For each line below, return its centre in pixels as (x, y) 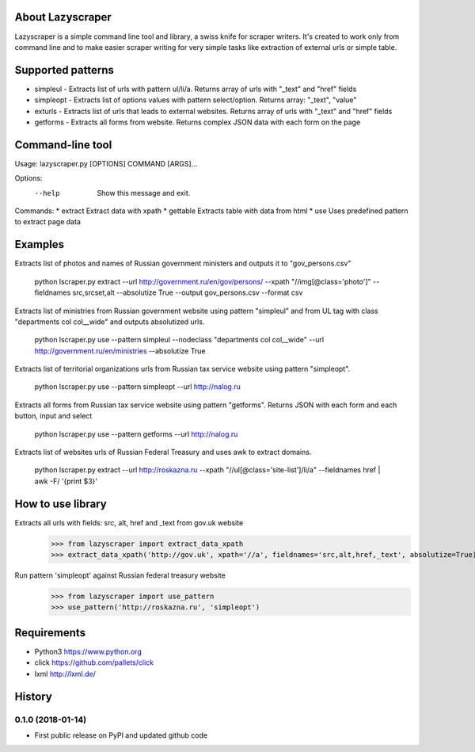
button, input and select (53, 416)
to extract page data (47, 222)
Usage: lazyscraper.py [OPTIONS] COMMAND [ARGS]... (106, 163)
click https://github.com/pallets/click (94, 662)
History (34, 696)
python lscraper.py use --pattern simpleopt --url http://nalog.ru (137, 387)
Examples (40, 244)
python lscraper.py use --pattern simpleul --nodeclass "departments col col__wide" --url (179, 340)
